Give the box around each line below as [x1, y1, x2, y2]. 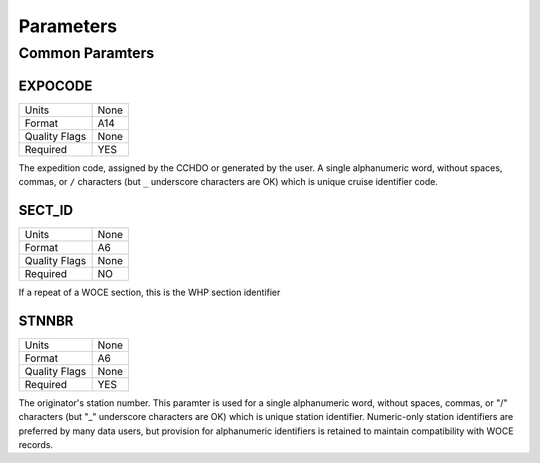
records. [18, 439, 54, 451]
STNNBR [18, 312, 74, 329]
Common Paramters [18, 44, 155, 62]
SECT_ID [18, 201, 74, 219]
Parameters [18, 15, 118, 37]
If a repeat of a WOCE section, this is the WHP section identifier [18, 286, 281, 299]
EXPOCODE [18, 77, 93, 94]
